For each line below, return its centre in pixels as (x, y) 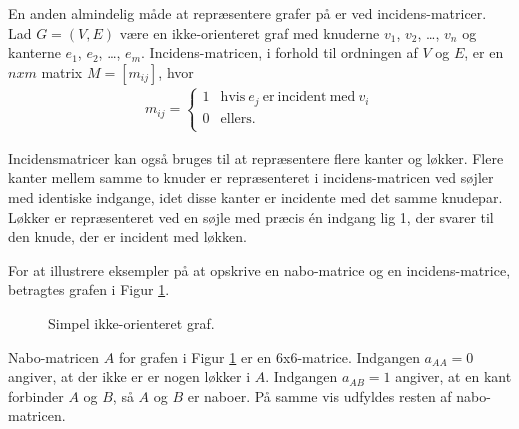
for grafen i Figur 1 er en (195, 356)
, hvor (176, 71)
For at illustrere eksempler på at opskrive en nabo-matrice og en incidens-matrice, (259, 269)
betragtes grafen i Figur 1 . (89, 289)
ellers (236, 118)
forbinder (36, 395)
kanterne (34, 52)
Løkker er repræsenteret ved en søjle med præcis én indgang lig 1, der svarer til (251, 216)
